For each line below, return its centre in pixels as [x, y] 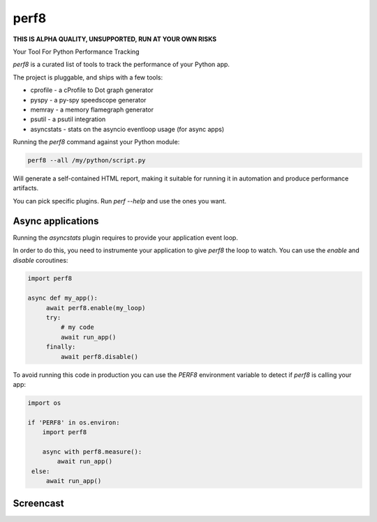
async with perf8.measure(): [92, 452]
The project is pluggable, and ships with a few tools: [88, 77]
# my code [77, 327]
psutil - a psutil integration [68, 119]
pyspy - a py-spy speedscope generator [88, 100]
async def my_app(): [62, 298]
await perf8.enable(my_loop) [96, 308]
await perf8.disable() [99, 356]
